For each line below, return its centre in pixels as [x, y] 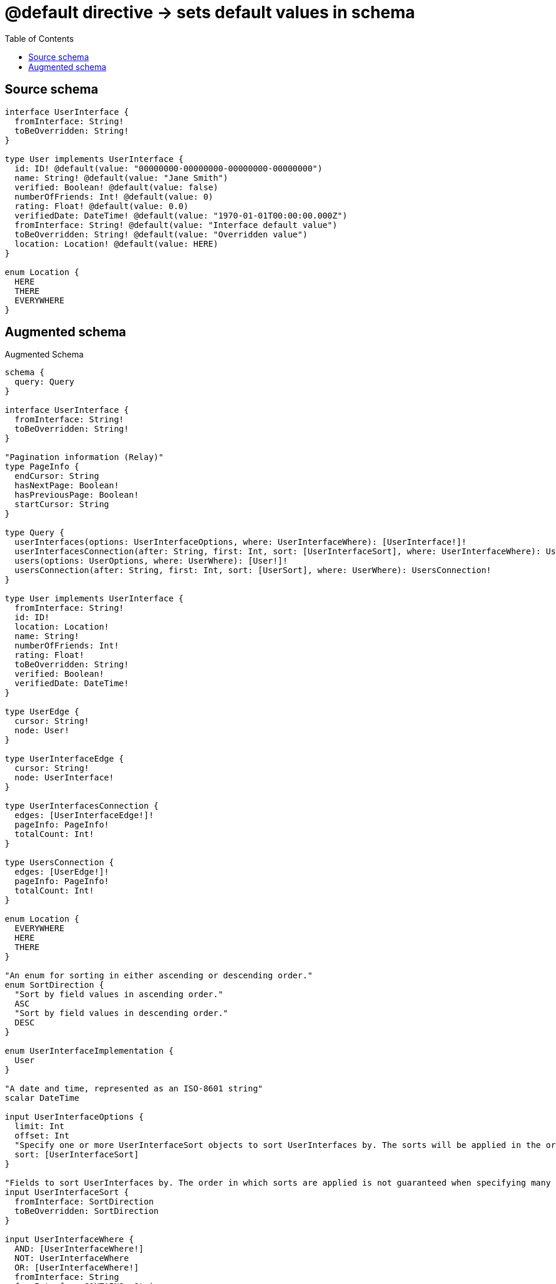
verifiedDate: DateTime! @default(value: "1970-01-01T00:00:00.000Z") [181, 215]
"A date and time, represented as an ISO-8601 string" [134, 1089]
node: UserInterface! [64, 778]
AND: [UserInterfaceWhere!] [79, 1249]
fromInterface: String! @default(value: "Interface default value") [176, 225]
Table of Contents [39, 38]
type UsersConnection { [59, 863]
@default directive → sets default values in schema [210, 12]
